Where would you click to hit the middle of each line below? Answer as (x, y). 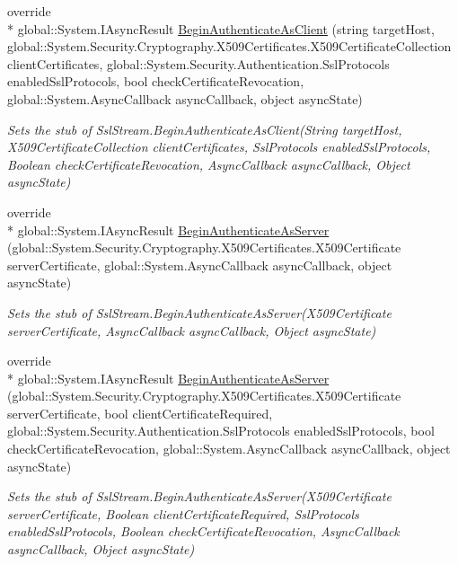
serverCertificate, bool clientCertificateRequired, (140, 413)
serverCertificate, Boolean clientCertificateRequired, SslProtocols (183, 513)
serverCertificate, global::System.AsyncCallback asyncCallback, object (200, 265)
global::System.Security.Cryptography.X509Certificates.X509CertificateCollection (229, 46)
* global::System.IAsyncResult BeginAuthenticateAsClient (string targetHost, (221, 28)
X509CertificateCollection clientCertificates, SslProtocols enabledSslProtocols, (219, 147)
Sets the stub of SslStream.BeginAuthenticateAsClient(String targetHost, (205, 129)
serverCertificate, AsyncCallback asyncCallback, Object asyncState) (192, 330)
